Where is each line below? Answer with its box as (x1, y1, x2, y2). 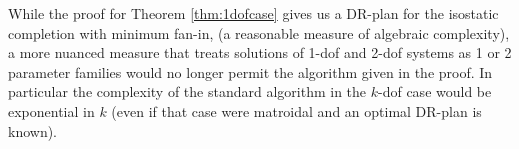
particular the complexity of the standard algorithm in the (8, 81, 367, 102)
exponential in (8, 100, 95, 121)
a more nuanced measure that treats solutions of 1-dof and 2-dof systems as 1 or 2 (8, 42, 512, 63)
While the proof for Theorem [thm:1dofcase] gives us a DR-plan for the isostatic (8, 3, 499, 23)
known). (8, 120, 58, 141)
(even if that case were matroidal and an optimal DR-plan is (111, 100, 482, 121)
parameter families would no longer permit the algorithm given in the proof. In (8, 61, 493, 82)
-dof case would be (378, 81, 492, 102)
